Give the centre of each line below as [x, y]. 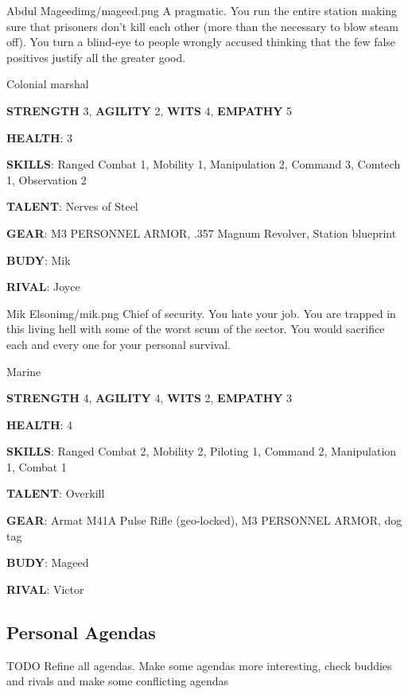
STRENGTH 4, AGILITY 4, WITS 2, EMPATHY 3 [150, 398]
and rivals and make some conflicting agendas [118, 681]
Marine [24, 371]
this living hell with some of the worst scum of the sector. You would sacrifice [196, 329]
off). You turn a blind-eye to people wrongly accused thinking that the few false [201, 42]
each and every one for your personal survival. [119, 344]
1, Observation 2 [47, 179]
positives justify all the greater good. [96, 57]
